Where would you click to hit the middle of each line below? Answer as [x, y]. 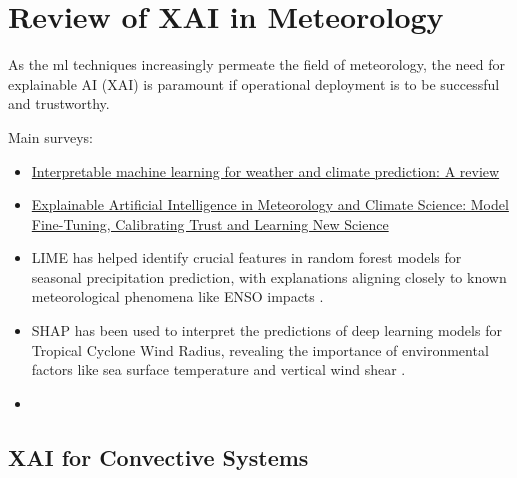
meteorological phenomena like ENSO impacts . [177, 296]
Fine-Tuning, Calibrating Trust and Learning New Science [210, 223]
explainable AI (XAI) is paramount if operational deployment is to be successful [254, 83]
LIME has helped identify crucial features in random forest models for [246, 257]
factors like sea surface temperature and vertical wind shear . [218, 369]
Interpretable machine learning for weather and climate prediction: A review [265, 170]
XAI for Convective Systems [158, 456]
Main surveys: [50, 136]
